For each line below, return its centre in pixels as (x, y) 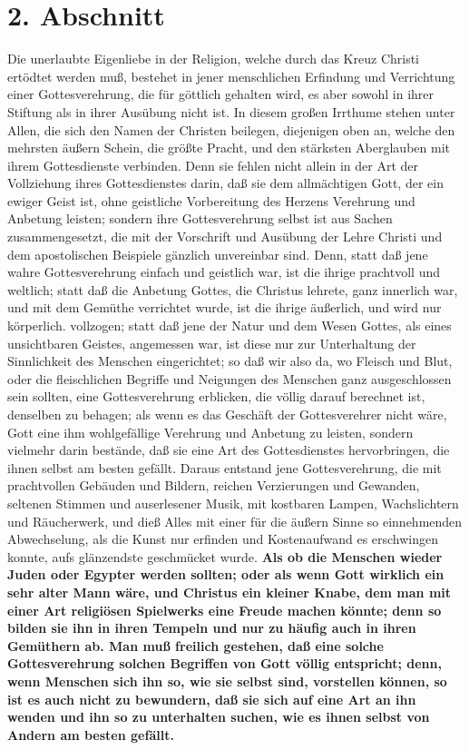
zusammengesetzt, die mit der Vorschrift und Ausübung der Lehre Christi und (225, 237)
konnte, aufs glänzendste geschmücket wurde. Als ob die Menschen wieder (225, 556)
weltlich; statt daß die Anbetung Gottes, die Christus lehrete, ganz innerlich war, (233, 289)
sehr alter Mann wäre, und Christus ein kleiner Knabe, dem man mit (230, 592)
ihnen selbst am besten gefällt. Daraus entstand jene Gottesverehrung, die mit (225, 467)
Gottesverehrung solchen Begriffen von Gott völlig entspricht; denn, (225, 663)
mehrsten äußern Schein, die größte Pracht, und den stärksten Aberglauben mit (229, 148)
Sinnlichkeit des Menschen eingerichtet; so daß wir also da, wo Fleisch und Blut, (230, 361)
